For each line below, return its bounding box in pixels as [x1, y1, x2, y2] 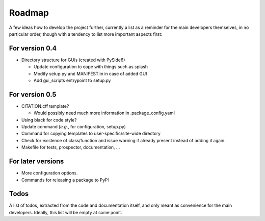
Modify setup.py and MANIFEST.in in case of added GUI [33, 71, 147, 76]
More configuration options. [21, 170, 78, 176]
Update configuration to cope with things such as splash [33, 64, 148, 70]
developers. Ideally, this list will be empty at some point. [9, 209, 122, 215]
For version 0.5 [9, 90, 56, 98]
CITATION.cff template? [21, 103, 69, 109]
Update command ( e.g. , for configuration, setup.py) [21, 124, 126, 130]
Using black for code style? [21, 117, 77, 123]
